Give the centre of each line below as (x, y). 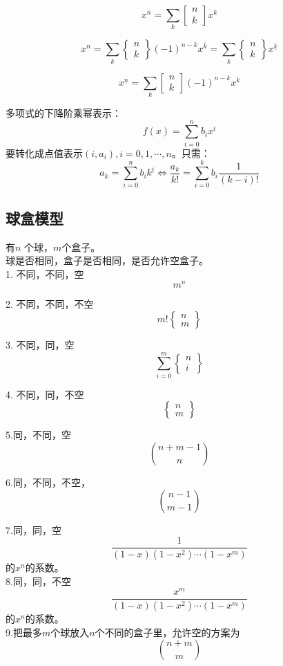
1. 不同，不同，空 (45, 274)
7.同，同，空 (33, 529)
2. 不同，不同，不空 (50, 304)
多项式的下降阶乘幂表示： (64, 112)
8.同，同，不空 (38, 581)
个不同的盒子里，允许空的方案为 (167, 632)
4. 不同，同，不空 (45, 394)
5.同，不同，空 (38, 435)
